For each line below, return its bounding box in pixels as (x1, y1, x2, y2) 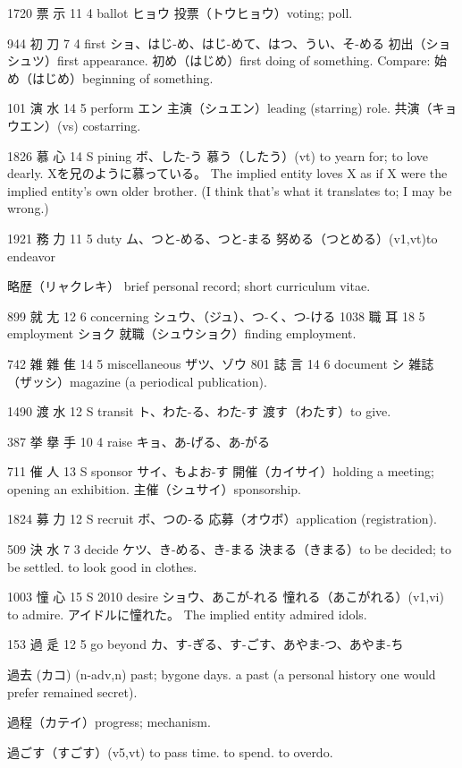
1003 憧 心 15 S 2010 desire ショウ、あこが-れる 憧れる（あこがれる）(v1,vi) (7, 587, 444, 606)
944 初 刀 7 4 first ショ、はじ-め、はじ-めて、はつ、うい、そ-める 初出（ (7, 33, 426, 52)
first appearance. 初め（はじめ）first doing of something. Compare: (56, 51, 431, 70)
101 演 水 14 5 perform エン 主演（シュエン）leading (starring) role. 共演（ (7, 98, 433, 117)
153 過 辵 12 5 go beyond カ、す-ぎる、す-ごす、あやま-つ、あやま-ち (7, 635, 404, 653)
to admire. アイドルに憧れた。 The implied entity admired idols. (7, 604, 367, 623)
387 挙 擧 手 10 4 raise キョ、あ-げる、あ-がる (7, 431, 271, 450)
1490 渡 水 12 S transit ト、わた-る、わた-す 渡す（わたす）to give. (7, 402, 391, 421)
